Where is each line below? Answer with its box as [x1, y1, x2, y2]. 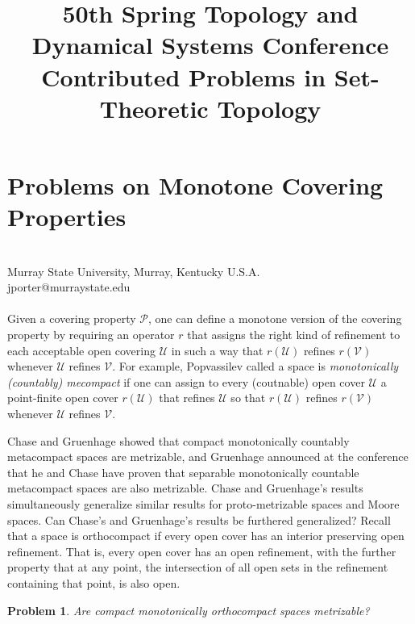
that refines [159, 389, 215, 406]
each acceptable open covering [7, 341, 156, 358]
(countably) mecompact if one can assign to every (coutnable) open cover [7, 373, 365, 390]
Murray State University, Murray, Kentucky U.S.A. [7, 262, 260, 279]
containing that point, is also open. [7, 574, 181, 591]
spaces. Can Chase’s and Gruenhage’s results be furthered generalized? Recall [7, 511, 391, 528]
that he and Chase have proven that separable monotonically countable [7, 463, 359, 480]
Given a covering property [7, 310, 136, 327]
